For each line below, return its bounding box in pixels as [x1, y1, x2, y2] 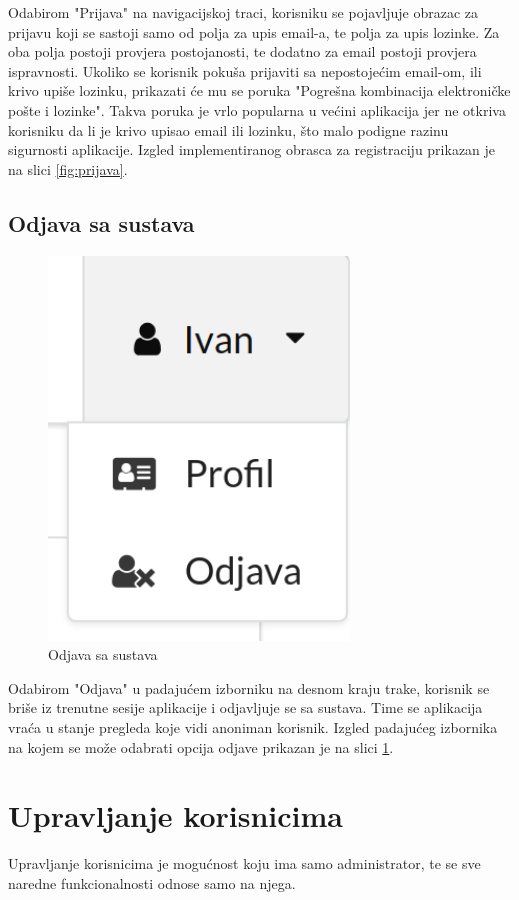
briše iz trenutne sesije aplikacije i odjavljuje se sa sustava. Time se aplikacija [8, 697, 483, 718]
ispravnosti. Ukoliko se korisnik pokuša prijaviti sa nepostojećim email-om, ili [8, 60, 482, 81]
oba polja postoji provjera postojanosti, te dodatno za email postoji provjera [8, 41, 477, 62]
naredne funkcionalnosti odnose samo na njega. [8, 872, 296, 893]
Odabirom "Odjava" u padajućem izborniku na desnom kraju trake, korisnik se [8, 677, 490, 698]
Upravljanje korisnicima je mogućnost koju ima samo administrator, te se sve [8, 853, 481, 874]
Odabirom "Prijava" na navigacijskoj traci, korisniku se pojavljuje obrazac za [8, 2, 479, 22]
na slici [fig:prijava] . [8, 158, 128, 179]
